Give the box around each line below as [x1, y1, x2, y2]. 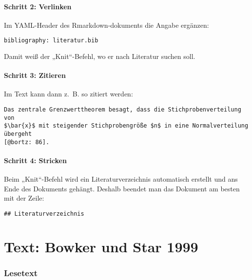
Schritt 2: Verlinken [4, 1, 72, 11]
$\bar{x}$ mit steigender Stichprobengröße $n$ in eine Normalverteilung [4, 122, 249, 130]
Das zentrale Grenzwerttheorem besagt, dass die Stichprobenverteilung [4, 106, 241, 113]
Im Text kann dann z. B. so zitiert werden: [4, 89, 133, 99]
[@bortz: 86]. [4, 138, 50, 146]
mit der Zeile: [4, 193, 44, 203]
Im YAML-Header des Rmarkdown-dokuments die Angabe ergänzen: [4, 19, 209, 30]
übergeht [4, 131, 32, 137]
